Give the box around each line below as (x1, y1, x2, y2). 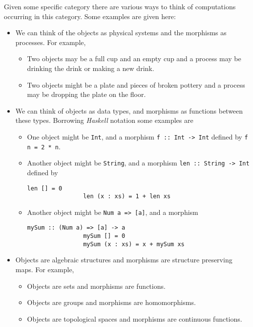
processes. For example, (15, 37, 86, 47)
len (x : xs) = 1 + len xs (83, 193, 171, 200)
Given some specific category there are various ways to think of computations (4, 1, 236, 11)
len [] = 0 (27, 185, 63, 192)
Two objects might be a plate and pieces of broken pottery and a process (27, 79, 245, 90)
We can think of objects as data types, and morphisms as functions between (15, 105, 243, 116)
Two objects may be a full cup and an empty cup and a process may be (27, 53, 241, 64)
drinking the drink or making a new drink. (27, 63, 154, 73)
